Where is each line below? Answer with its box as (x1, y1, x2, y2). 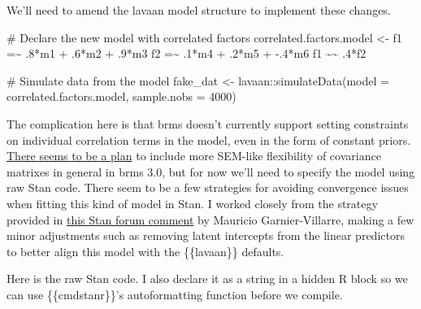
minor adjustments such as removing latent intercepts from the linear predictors (7, 227, 405, 244)
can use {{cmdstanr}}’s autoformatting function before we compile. (7, 285, 343, 302)
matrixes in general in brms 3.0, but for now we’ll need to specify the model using (7, 163, 415, 180)
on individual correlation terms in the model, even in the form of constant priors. (7, 131, 411, 148)
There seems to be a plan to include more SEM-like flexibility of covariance (7, 147, 381, 164)
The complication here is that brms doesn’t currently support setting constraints (7, 115, 409, 132)
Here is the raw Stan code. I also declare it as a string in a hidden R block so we (7, 270, 408, 287)
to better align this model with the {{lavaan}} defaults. (7, 242, 284, 259)
